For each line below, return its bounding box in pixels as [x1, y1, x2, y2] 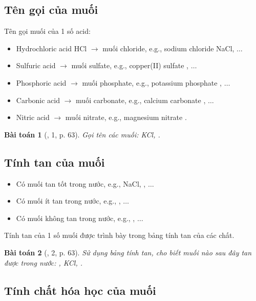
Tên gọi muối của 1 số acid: [4, 26, 91, 36]
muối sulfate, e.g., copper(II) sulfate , [71, 60, 189, 71]
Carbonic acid [16, 94, 60, 105]
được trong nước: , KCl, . [4, 257, 83, 268]
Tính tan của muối [4, 154, 105, 170]
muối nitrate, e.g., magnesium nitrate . [65, 112, 187, 123]
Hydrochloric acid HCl [16, 43, 87, 53]
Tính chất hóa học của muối [4, 282, 156, 298]
